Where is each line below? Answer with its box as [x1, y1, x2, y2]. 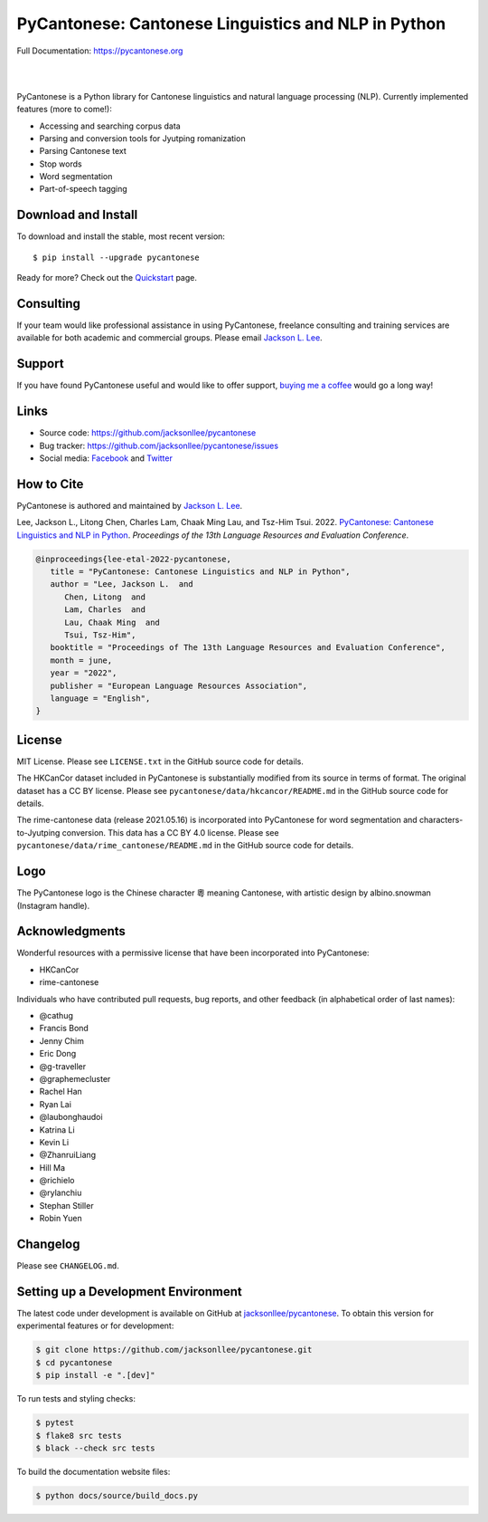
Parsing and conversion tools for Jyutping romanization [39, 132, 246, 144]
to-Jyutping [16, 827, 61, 838]
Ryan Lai [39, 1098, 72, 1109]
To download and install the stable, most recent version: [16, 231, 226, 242]
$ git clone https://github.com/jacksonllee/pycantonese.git [35, 1345, 313, 1355]
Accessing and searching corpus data [39, 120, 181, 131]
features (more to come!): [16, 104, 112, 115]
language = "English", [50, 694, 151, 704]
